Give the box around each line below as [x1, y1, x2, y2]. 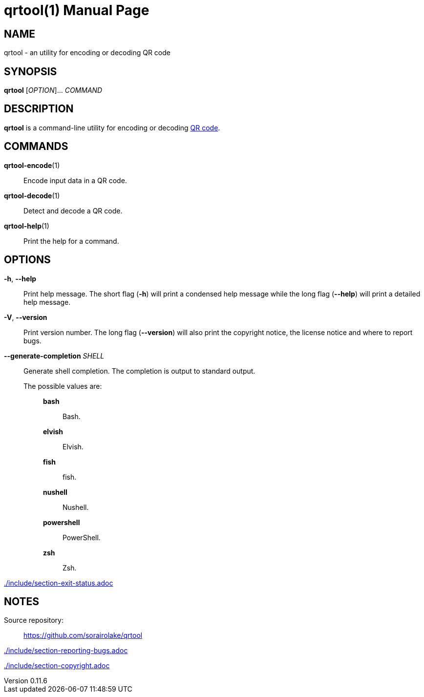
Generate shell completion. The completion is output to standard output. [23, 366, 255, 375]
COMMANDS [4, 140, 68, 153]
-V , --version [4, 313, 47, 321]
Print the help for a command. [23, 236, 119, 245]
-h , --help [4, 274, 37, 283]
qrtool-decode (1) [4, 191, 60, 200]
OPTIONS [4, 253, 51, 266]
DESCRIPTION [4, 103, 74, 115]
